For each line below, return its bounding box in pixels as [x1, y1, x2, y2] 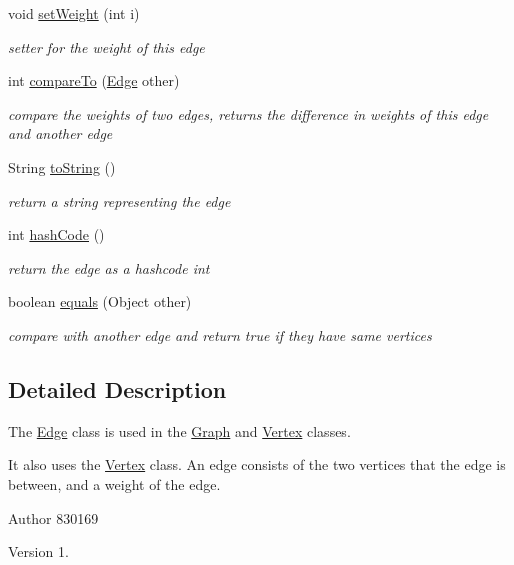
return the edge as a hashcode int [8, 257, 210, 278]
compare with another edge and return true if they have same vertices [8, 324, 432, 345]
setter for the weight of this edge [8, 36, 205, 57]
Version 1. [8, 541, 69, 562]
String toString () [8, 156, 116, 177]
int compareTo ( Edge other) [8, 70, 180, 91]
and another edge [8, 123, 113, 144]
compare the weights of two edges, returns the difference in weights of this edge [8, 103, 489, 124]
